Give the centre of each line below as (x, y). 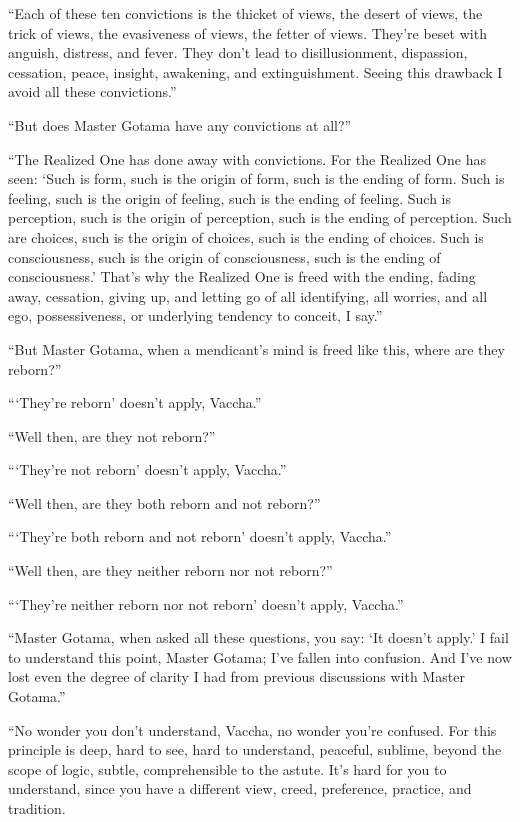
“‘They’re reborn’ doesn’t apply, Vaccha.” (135, 402)
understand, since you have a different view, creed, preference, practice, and (240, 788)
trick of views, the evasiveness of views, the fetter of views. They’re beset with (247, 32)
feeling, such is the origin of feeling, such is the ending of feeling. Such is (229, 197)
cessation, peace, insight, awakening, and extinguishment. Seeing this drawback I (255, 71)
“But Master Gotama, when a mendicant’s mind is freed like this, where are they (256, 348)
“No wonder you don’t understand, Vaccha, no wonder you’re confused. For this (252, 729)
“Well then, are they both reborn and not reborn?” (164, 502)
